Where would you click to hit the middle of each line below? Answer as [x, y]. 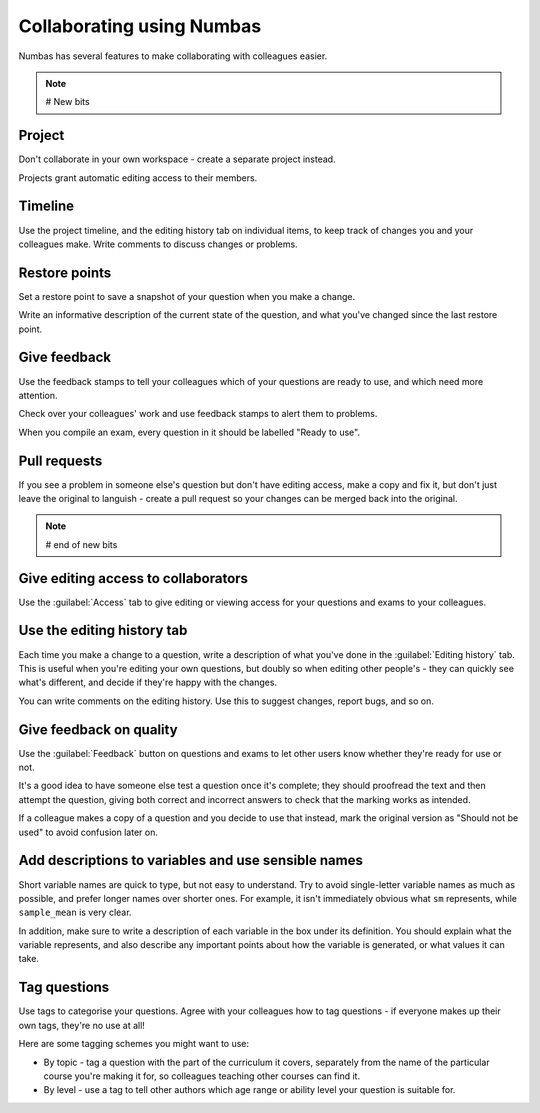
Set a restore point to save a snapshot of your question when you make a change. [187, 296]
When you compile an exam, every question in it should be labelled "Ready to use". [189, 432]
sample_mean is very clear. [75, 912]
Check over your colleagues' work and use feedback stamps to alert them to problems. [198, 414]
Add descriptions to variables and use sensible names [191, 860]
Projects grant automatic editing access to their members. [138, 177]
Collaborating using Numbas [140, 26]
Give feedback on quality [98, 729]
